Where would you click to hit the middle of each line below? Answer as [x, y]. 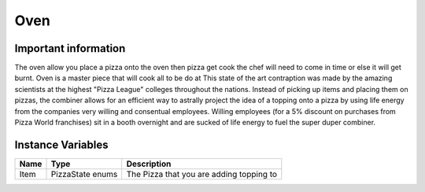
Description [149, 164]
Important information [70, 48]
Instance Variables [61, 144]
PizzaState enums [84, 174]
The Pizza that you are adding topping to [202, 174]
